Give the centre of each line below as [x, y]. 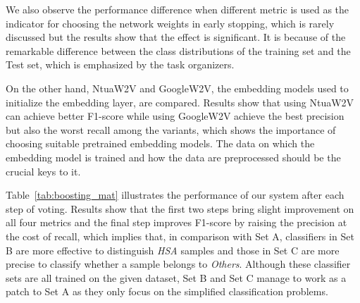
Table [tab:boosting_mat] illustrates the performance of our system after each [175, 195]
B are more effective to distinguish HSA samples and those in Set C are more [173, 250]
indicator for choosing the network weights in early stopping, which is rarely [170, 23]
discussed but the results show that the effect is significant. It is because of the [176, 37]
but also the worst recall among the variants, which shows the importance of [171, 129]
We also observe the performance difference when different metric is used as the [178, 9]
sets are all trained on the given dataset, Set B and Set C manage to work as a [176, 277]
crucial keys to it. [43, 171]
